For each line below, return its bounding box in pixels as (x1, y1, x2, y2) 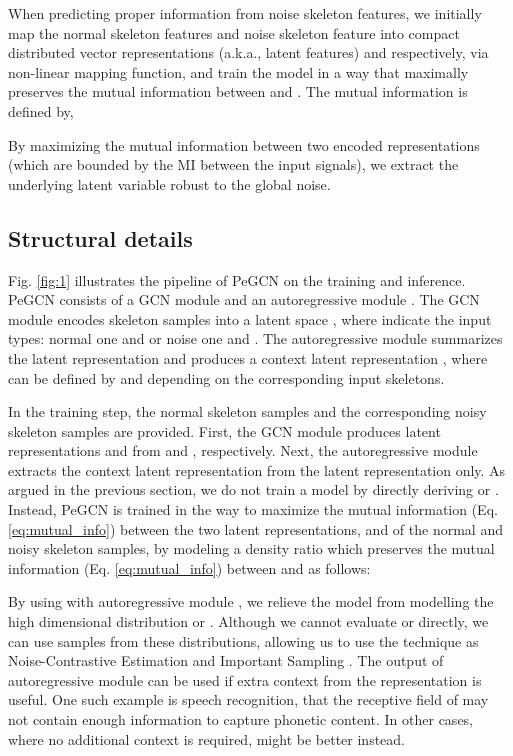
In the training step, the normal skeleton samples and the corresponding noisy (8, 401, 487, 422)
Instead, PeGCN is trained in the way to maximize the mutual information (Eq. (8, 499, 498, 520)
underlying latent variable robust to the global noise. (8, 173, 331, 194)
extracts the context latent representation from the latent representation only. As (8, 459, 506, 480)
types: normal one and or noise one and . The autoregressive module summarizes (8, 328, 503, 349)
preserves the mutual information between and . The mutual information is (8, 81, 468, 102)
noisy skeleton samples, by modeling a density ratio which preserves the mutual (8, 538, 495, 559)
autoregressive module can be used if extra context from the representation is (8, 669, 482, 690)
